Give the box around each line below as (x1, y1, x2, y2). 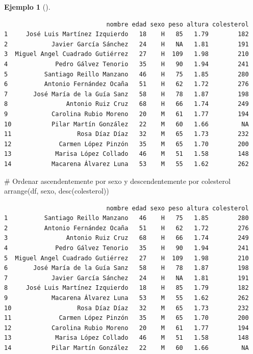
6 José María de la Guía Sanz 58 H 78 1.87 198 (4, 264, 249, 272)
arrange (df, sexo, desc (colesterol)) (4, 185, 109, 196)
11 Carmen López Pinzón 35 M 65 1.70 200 (4, 314, 249, 322)
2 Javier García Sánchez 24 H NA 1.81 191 (4, 40, 249, 48)
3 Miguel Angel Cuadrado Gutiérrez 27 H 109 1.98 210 (4, 50, 249, 58)
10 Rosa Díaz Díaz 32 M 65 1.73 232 (4, 304, 249, 312)
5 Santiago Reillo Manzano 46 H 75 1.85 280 (4, 70, 249, 78)
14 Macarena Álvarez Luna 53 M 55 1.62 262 (4, 160, 249, 168)
